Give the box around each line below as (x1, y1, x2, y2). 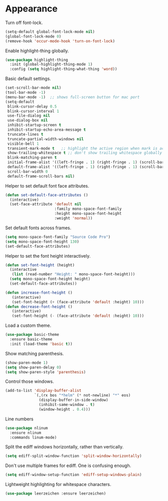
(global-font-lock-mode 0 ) (5, 34, 61, 39)
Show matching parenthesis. (5, 350, 64, 356)
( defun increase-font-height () (5, 290, 72, 295)
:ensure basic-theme (9, 337, 52, 342)
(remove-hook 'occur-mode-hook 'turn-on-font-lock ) (5, 39, 115, 44)
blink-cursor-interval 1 (7, 109, 59, 114)
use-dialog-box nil (7, 118, 48, 123)
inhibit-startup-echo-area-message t (7, 127, 86, 133)
